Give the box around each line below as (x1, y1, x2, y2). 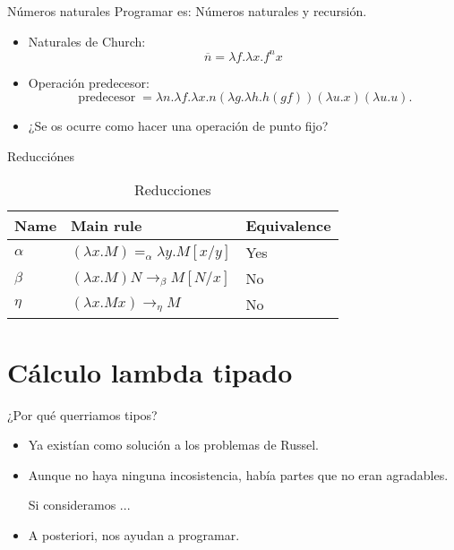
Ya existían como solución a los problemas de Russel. (28, 435, 320, 454)
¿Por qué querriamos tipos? (7, 405, 158, 424)
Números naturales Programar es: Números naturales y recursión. (7, 2, 367, 20)
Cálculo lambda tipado (7, 353, 293, 390)
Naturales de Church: (28, 31, 146, 50)
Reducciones (133, 179, 211, 201)
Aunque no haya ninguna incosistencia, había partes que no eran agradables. (28, 465, 449, 484)
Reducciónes (7, 146, 74, 165)
